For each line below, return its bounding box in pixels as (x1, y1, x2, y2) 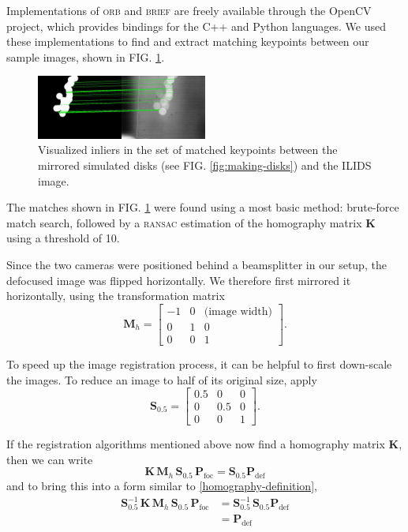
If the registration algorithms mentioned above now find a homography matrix (6, 436, 385, 452)
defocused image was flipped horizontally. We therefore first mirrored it (6, 272, 351, 288)
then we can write (6, 451, 93, 467)
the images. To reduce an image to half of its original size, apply (6, 371, 317, 388)
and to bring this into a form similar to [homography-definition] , (6, 478, 317, 494)
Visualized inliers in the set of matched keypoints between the (38, 141, 338, 158)
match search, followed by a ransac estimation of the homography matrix (6, 214, 362, 230)
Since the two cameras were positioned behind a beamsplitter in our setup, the (6, 257, 387, 273)
